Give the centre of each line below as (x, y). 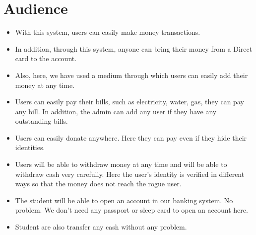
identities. (30, 147)
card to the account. (46, 58)
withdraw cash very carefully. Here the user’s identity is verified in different (130, 174)
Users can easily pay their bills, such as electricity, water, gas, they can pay (129, 102)
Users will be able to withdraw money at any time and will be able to (121, 164)
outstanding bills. (41, 121)
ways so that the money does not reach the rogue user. (98, 184)
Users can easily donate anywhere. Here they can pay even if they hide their (131, 137)
